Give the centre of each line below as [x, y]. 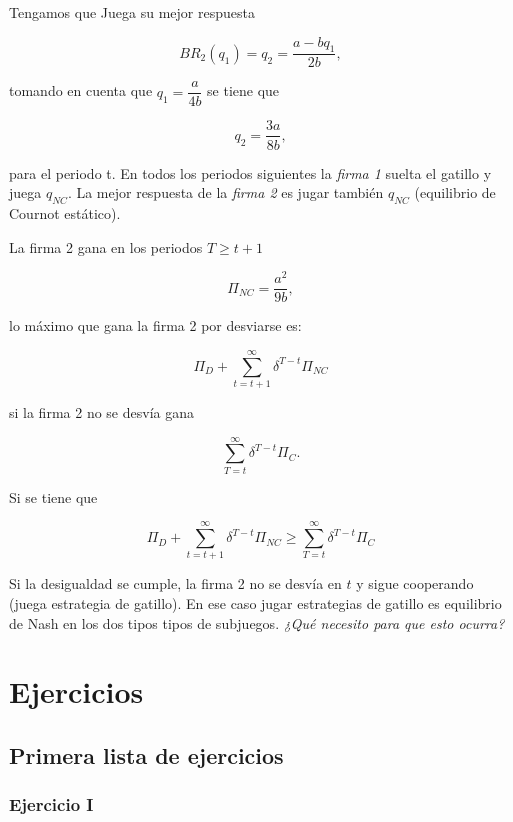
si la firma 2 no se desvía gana [101, 411]
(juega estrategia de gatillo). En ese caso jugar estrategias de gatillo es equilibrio [255, 603]
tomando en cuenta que [81, 90]
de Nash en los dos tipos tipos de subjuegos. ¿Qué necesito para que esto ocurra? [257, 622]
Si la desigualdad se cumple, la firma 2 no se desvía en [175, 583]
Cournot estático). [65, 212]
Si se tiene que [53, 496]
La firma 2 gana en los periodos [106, 246]
